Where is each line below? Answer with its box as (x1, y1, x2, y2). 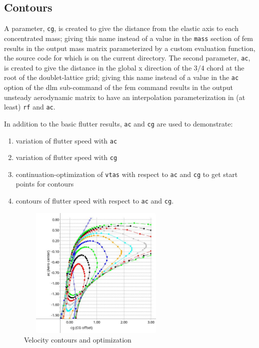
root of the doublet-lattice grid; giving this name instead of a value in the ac (4, 72, 239, 82)
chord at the (206, 62, 244, 72)
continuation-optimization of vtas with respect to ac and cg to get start (15, 168, 238, 179)
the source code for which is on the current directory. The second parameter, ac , (4, 52, 250, 63)
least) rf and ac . (4, 101, 55, 112)
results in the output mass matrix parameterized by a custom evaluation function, (4, 42, 255, 53)
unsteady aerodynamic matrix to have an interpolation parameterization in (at (4, 91, 245, 102)
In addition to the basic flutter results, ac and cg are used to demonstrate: (4, 118, 233, 128)
